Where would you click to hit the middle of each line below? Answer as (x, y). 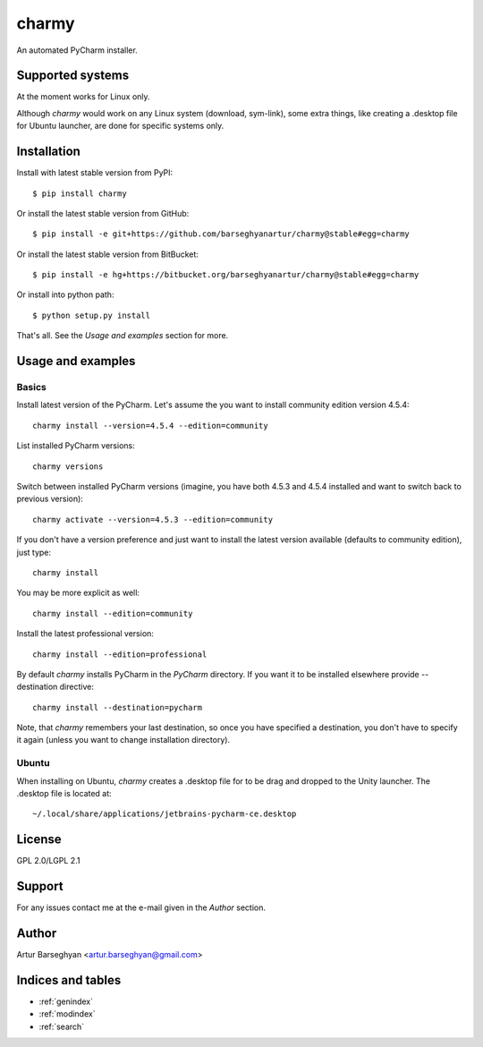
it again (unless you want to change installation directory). (123, 740)
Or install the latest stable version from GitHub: (103, 213)
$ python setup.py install (92, 315)
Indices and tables (69, 980)
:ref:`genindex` (66, 1001)
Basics (31, 387)
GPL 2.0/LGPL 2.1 (48, 861)
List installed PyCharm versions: (76, 446)
